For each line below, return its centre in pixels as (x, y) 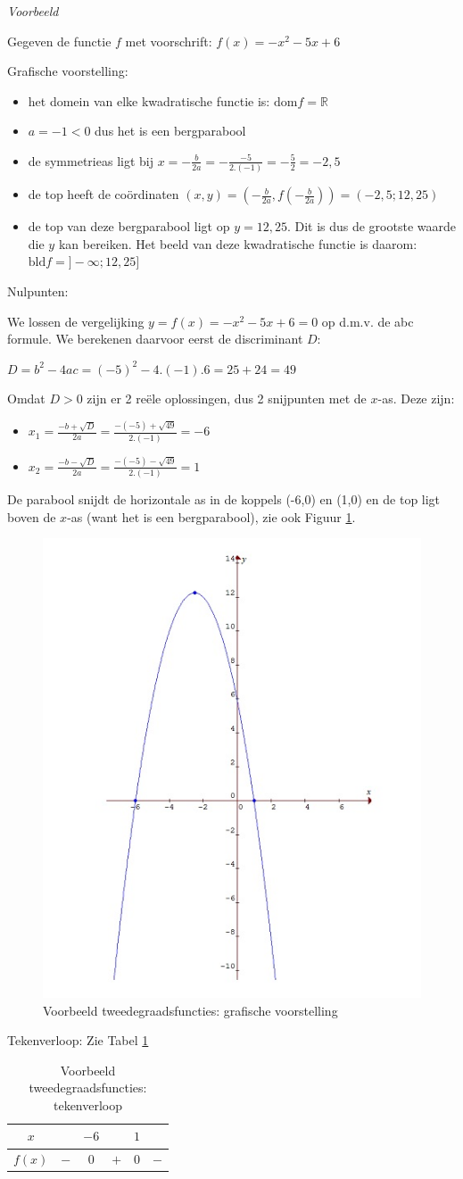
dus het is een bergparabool (170, 131)
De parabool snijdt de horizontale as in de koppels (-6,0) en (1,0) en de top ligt (224, 499)
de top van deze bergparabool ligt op (129, 226)
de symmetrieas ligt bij (91, 160)
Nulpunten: (38, 291)
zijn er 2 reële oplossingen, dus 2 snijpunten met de (227, 399)
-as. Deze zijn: (416, 399)
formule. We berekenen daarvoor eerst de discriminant (155, 339)
